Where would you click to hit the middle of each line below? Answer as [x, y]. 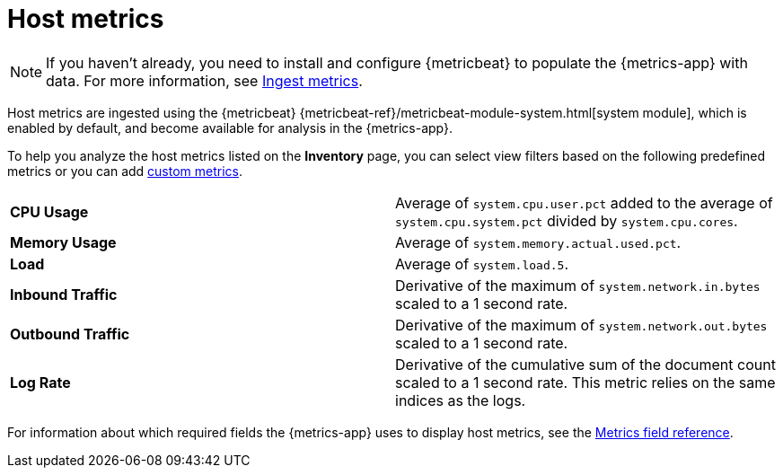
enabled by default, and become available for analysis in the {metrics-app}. [230, 128]
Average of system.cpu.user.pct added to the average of [584, 202]
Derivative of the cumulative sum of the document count [585, 364]
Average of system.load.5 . [482, 264]
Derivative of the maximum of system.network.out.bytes [581, 325]
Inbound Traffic [64, 294]
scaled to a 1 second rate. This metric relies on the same [585, 382]
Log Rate [40, 382]
